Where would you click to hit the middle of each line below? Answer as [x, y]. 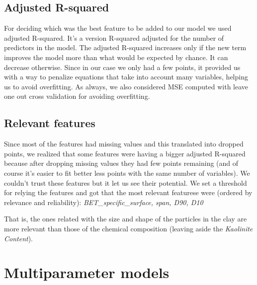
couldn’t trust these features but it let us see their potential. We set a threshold [126, 182]
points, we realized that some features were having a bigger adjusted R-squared [125, 153]
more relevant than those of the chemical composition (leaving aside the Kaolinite [128, 228]
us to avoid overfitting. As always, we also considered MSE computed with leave [126, 86]
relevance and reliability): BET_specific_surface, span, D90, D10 [104, 202]
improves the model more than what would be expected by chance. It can [116, 57]
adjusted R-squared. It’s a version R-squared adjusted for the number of [114, 37]
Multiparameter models [87, 272]
